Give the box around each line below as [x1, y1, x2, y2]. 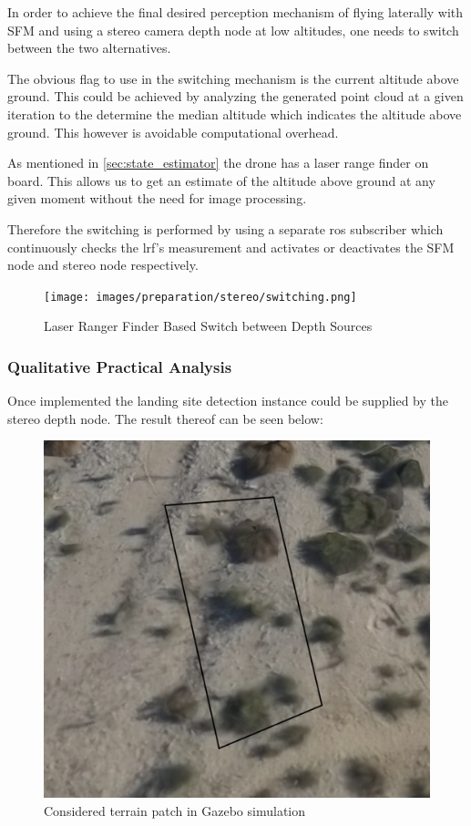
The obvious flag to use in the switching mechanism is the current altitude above [7, 68, 459, 88]
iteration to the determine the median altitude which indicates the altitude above [7, 104, 462, 123]
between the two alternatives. [7, 38, 171, 57]
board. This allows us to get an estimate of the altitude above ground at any [7, 170, 435, 190]
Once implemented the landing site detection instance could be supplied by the [7, 391, 449, 410]
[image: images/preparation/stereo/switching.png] [44, 290, 357, 304]
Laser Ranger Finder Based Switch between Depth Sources [44, 316, 373, 336]
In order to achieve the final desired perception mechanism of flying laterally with [7, 3, 464, 21]
